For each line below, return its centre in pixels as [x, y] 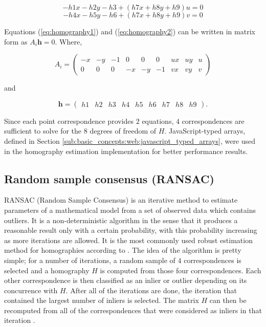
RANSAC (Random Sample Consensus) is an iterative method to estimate [121, 200]
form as [16, 41]
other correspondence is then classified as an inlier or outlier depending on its [126, 280]
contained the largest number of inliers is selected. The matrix [102, 300]
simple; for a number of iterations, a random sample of [90, 260]
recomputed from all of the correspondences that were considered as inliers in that [133, 310]
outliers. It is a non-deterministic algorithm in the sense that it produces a [121, 220]
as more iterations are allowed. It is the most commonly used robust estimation [128, 240]
